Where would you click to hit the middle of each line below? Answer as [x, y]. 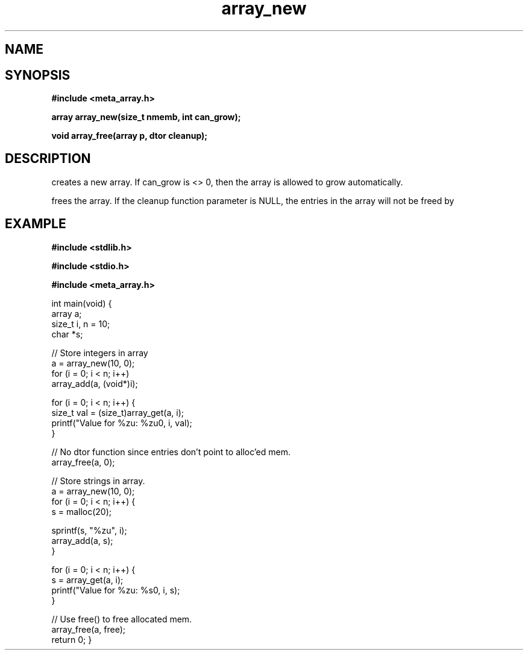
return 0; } [72, 639]
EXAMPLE [36, 224]
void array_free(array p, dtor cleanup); [130, 136]
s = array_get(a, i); [87, 580]
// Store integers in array [100, 353]
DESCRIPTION [48, 159]
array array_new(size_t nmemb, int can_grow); [146, 117]
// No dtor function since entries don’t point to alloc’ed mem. [171, 452]
